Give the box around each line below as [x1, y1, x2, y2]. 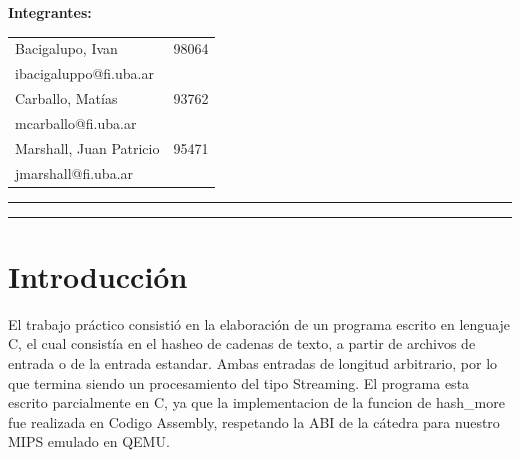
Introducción [8, 255, 188, 296]
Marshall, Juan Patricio [15, 137, 160, 158]
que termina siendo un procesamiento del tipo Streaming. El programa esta [8, 372, 470, 393]
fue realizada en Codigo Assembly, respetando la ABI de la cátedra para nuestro [8, 411, 500, 432]
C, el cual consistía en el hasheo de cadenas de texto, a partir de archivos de [8, 333, 476, 354]
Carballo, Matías [15, 88, 118, 109]
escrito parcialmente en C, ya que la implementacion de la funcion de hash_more [8, 392, 505, 413]
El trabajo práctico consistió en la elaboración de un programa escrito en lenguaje [8, 313, 510, 334]
